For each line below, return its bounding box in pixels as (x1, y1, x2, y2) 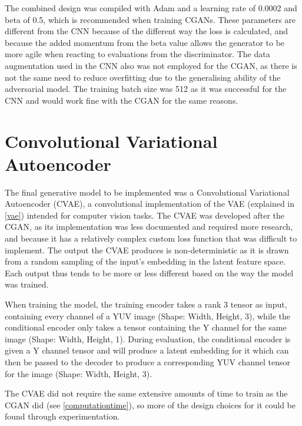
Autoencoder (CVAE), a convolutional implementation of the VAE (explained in (5, 197, 295, 210)
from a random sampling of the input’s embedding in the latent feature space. (5, 255, 286, 268)
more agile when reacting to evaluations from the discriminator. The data (5, 48, 270, 60)
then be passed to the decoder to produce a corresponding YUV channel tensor (5, 355, 291, 368)
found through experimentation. (5, 410, 120, 422)
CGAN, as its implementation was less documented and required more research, (5, 220, 293, 233)
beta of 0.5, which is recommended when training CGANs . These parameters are (5, 13, 296, 25)
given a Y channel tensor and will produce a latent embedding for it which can (5, 344, 289, 356)
